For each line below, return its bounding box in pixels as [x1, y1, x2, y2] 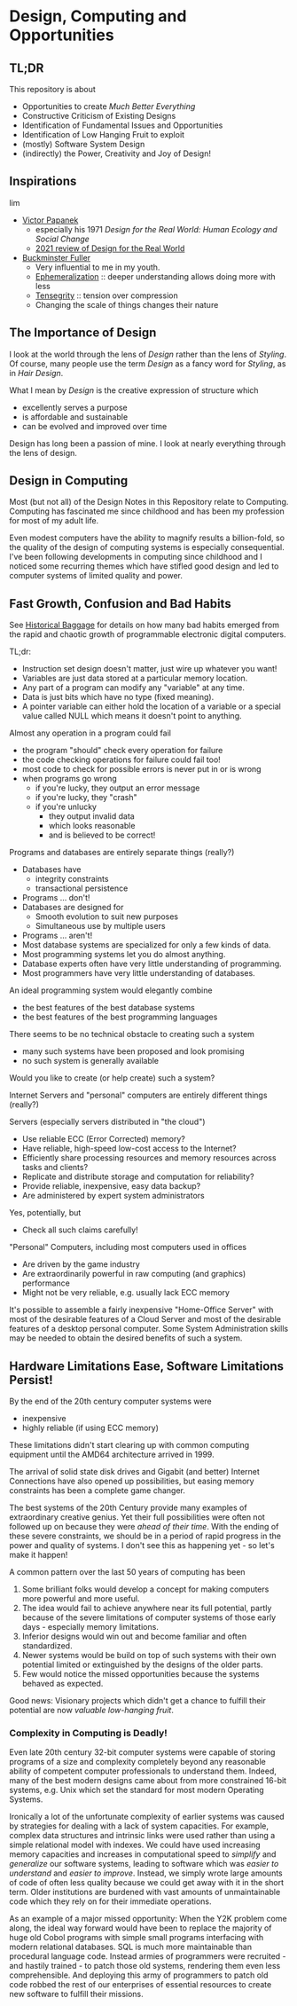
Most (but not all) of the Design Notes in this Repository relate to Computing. [9, 497, 289, 507]
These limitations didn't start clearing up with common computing [9, 1440, 250, 1451]
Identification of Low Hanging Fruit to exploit [21, 130, 184, 139]
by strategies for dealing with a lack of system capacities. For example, [9, 1821, 269, 1831]
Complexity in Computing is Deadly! [9, 1727, 168, 1739]
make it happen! [9, 1550, 68, 1561]
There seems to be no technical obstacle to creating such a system [9, 1029, 255, 1040]
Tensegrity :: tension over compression [35, 290, 179, 301]
